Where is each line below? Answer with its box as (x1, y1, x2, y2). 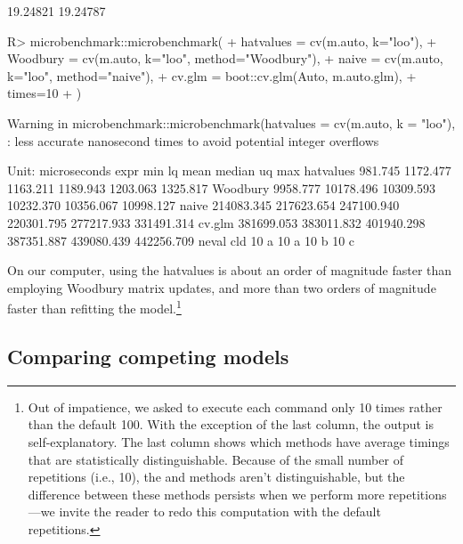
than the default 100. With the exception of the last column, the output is (28, 415, 434, 434)
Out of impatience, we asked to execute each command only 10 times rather (28, 397, 443, 416)
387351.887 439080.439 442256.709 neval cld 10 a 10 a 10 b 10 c (7, 231, 355, 249)
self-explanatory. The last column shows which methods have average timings (28, 432, 450, 451)
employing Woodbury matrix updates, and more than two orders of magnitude (7, 278, 436, 296)
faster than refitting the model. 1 (7, 296, 182, 317)
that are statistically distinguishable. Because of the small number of (28, 450, 403, 468)
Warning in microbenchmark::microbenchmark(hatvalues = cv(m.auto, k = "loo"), (7, 113, 456, 132)
